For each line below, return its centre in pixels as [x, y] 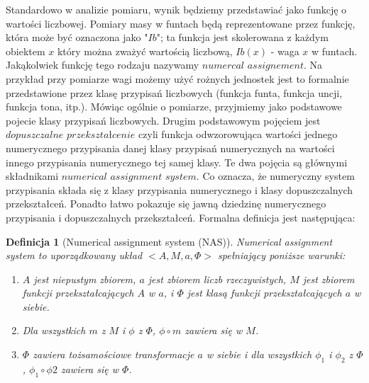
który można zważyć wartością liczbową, [145, 51]
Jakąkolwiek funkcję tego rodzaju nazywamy [103, 65]
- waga [285, 51]
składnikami [32, 176]
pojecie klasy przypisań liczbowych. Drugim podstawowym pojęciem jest [163, 120]
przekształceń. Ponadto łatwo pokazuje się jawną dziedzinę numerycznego [166, 204]
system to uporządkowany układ [74, 255]
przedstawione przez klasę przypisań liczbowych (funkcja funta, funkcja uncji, [174, 92]
